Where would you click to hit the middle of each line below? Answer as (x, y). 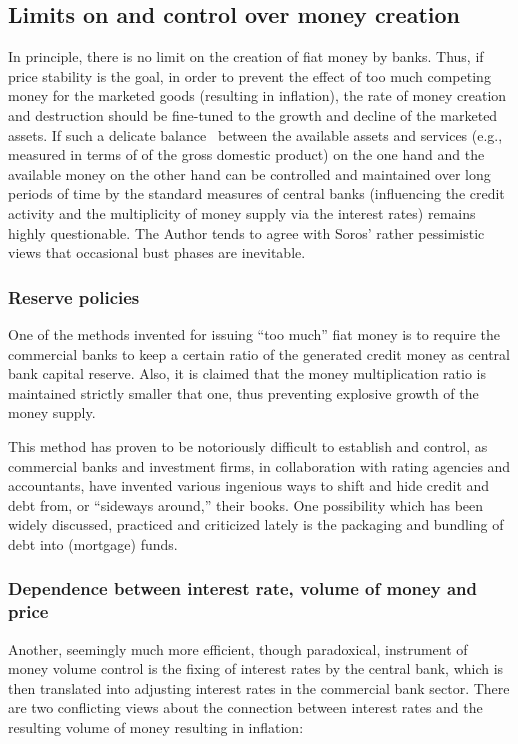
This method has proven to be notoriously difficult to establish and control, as (248, 445)
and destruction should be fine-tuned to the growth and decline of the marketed (253, 114)
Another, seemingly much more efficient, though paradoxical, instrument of (238, 648)
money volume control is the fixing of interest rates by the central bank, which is (256, 668)
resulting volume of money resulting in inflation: (156, 727)
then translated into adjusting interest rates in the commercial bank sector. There (259, 687)
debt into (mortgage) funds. (93, 543)
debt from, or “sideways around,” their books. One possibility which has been (246, 504)
